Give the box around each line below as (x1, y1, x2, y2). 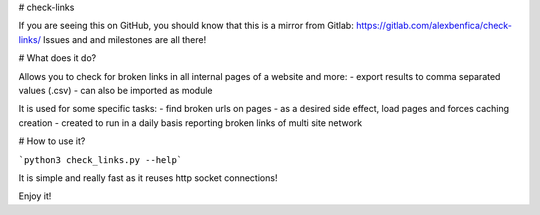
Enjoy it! (18, 190, 52, 202)
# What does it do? (18, 52, 97, 64)
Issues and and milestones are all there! (43, 33, 207, 45)
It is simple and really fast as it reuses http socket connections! (18, 171, 278, 184)
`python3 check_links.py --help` (18, 154, 183, 165)
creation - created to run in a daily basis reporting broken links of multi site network (18, 116, 363, 129)
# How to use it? (18, 135, 86, 147)
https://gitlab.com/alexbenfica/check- (355, 20, 512, 32)
